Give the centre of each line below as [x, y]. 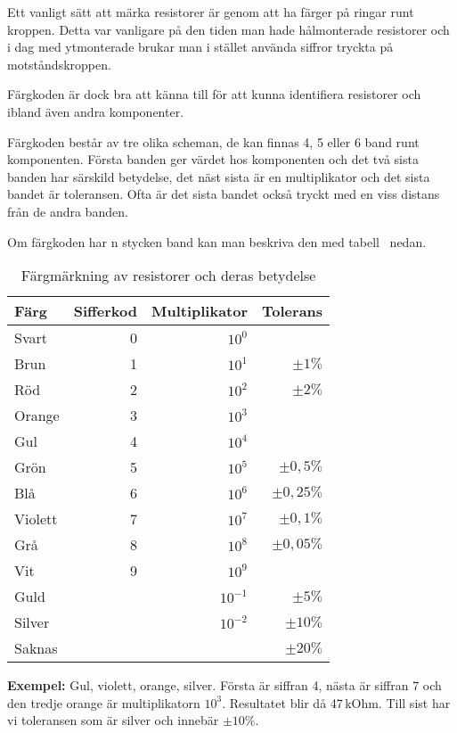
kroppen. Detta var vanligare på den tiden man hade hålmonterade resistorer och [228, 29]
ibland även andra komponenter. [96, 111]
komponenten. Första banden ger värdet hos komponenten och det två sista [213, 159]
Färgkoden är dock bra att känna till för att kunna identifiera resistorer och [214, 94]
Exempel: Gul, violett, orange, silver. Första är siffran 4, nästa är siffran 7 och [224, 685]
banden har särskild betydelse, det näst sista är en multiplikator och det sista [219, 176]
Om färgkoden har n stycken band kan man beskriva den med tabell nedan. [217, 241]
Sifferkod [105, 311]
